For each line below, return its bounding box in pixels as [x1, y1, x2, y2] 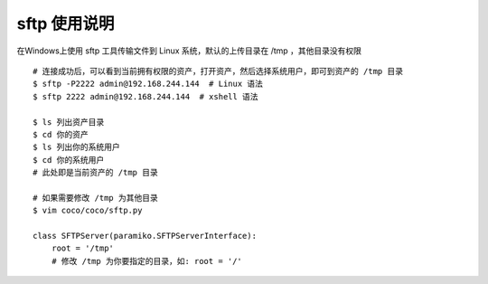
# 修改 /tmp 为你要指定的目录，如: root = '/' [51, 256, 243, 266]
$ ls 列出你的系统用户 [33, 142, 121, 153]
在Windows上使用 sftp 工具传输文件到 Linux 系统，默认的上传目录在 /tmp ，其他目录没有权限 [16, 45, 361, 56]
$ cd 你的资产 [33, 129, 89, 139]
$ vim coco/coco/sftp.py [33, 205, 143, 216]
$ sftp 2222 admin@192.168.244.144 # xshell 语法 [33, 91, 258, 101]
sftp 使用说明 [16, 14, 115, 33]
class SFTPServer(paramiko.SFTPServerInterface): [33, 231, 258, 241]
